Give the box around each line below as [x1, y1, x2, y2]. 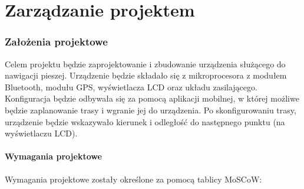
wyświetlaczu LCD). [5, 127, 78, 139]
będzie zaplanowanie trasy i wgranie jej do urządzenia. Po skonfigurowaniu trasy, [5, 103, 296, 116]
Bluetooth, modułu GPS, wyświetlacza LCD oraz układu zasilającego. [5, 80, 257, 93]
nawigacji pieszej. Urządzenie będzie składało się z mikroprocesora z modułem [5, 69, 287, 82]
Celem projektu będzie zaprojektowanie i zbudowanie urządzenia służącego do [5, 57, 286, 70]
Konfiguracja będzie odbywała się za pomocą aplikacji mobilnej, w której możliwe [5, 92, 299, 105]
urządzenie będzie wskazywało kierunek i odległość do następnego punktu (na [5, 115, 285, 128]
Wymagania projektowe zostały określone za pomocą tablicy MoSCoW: [5, 172, 262, 185]
